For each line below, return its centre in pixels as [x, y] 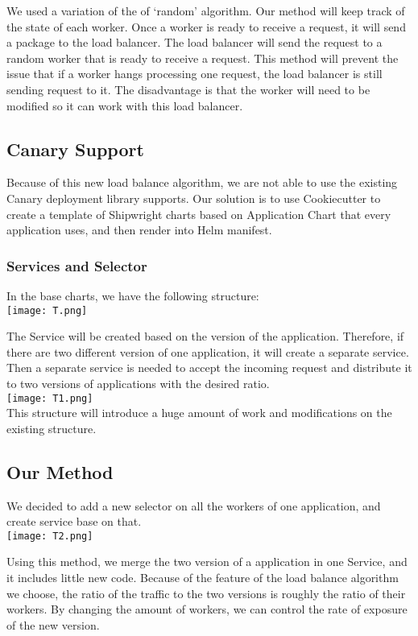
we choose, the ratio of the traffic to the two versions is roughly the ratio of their [206, 593]
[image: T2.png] [50, 536]
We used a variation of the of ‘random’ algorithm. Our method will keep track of [206, 10]
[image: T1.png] [50, 398]
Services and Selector [77, 265]
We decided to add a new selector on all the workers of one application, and [194, 505]
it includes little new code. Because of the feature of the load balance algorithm [203, 578]
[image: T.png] [47, 310]
